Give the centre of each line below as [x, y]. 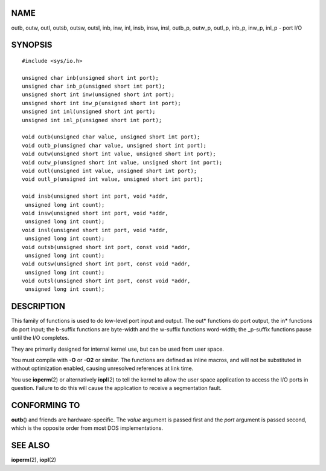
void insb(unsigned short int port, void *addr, [95, 196]
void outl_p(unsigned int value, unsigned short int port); [113, 179]
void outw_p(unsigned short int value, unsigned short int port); [122, 162]
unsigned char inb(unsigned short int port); [91, 78]
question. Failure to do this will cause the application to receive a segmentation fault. [117, 388]
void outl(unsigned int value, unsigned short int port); [110, 171]
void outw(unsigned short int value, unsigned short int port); [119, 154]
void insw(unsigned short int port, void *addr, [95, 213]
